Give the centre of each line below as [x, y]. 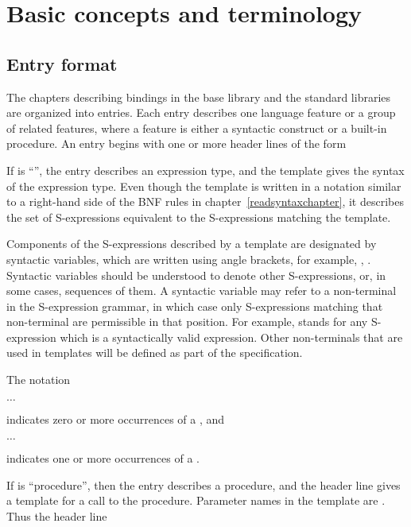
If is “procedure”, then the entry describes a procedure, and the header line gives [204, 484]
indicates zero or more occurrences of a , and [116, 418]
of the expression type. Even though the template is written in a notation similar [204, 186]
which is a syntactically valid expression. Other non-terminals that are [231, 337]
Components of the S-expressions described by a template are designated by [192, 244]
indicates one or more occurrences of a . [103, 458]
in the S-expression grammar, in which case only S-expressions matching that [195, 306]
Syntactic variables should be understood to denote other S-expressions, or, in [196, 275]
